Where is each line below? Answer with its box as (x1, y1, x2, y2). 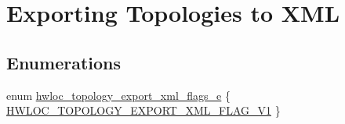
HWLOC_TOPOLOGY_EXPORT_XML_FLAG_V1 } (6, 102, 281, 119)
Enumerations (6, 50, 122, 74)
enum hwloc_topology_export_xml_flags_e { (6, 87, 231, 103)
